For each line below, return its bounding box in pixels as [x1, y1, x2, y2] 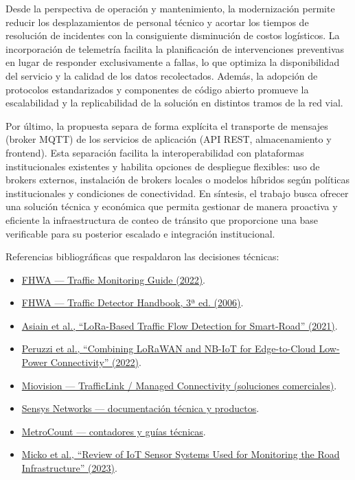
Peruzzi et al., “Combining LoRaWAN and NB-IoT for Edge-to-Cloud [21, 341, 316, 356]
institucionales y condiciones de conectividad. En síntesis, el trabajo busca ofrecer [5, 185, 349, 200]
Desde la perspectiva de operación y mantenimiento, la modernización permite [5, 1, 335, 15]
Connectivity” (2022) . [50, 355, 141, 369]
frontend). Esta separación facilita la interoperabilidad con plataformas [5, 145, 304, 159]
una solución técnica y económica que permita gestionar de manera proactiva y [5, 199, 338, 214]
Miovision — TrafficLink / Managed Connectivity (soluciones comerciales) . [21, 378, 337, 392]
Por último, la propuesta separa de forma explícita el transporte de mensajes [5, 118, 328, 133]
